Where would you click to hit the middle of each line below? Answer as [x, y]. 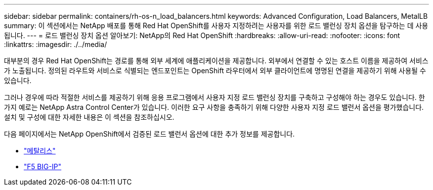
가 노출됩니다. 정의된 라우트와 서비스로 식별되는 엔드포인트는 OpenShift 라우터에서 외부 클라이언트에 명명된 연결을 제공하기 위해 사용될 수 [215, 71]
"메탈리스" [40, 151]
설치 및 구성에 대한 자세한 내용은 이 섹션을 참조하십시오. [89, 117]
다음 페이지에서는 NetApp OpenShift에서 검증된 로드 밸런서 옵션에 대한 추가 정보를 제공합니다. [150, 134]
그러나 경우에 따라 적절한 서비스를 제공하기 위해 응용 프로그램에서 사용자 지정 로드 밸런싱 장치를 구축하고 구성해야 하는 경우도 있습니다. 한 [215, 97]
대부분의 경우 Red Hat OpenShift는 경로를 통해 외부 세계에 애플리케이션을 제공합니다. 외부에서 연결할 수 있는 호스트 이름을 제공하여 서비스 [216, 61]
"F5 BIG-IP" [43, 166]
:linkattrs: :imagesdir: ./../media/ [56, 44]
